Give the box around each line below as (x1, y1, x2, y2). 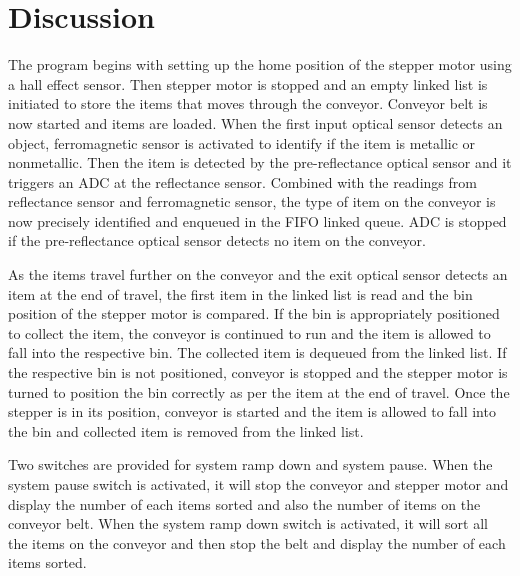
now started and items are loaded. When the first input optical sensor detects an (8, 112, 503, 133)
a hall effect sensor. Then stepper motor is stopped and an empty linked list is (8, 73, 488, 94)
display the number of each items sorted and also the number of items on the (8, 493, 481, 514)
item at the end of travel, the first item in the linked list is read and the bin (8, 283, 473, 304)
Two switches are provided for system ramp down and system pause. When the (8, 454, 493, 475)
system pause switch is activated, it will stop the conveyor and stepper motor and (8, 474, 509, 494)
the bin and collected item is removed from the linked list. (8, 420, 364, 441)
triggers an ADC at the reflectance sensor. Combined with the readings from (8, 171, 477, 192)
